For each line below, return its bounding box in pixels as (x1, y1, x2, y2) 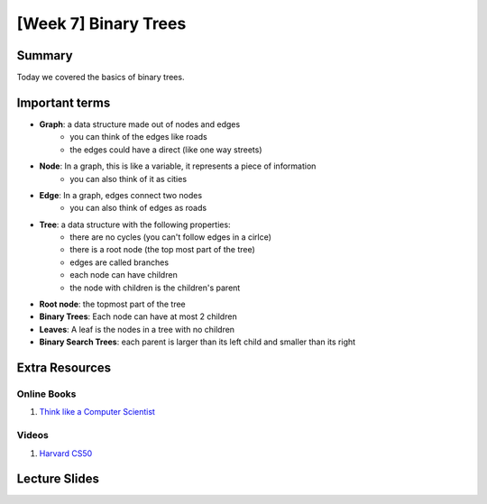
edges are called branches (69, 257, 170, 268)
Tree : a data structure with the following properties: (39, 219, 231, 230)
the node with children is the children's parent (69, 282, 241, 293)
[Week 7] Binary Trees (16, 14, 187, 33)
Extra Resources (16, 361, 112, 376)
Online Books (16, 388, 77, 400)
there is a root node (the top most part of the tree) (69, 244, 256, 255)
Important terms (16, 95, 111, 110)
